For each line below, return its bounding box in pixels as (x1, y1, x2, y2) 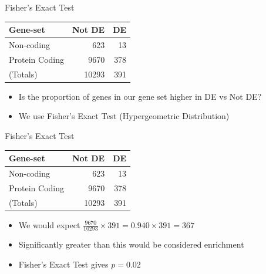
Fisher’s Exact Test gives (18, 258, 109, 270)
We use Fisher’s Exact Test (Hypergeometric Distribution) (18, 110, 230, 122)
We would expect (18, 218, 80, 231)
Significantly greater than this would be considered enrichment (18, 238, 244, 251)
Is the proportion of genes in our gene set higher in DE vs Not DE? (18, 90, 262, 102)
